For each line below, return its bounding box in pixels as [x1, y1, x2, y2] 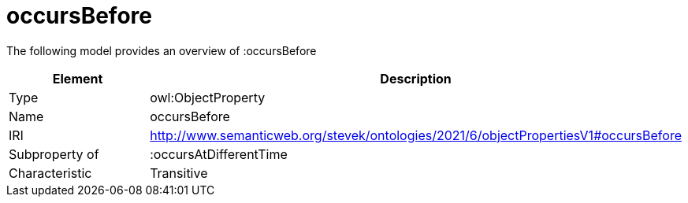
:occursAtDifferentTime [150, 146, 288, 162]
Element [52, 70, 103, 87]
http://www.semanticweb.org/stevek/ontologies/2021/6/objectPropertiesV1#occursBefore [150, 127, 682, 143]
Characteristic [9, 164, 92, 181]
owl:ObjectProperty [150, 89, 266, 105]
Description [380, 70, 452, 87]
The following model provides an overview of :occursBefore [6, 43, 317, 57]
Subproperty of [9, 146, 99, 162]
